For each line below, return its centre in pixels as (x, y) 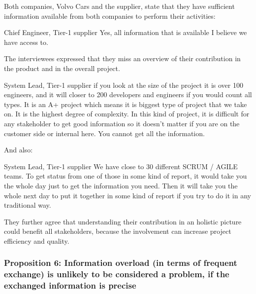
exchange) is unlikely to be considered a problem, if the (117, 274)
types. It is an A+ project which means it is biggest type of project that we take (126, 104)
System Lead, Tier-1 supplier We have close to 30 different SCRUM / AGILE (121, 166)
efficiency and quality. (37, 240)
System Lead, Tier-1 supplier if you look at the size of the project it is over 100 (124, 85)
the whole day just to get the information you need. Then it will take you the (121, 185)
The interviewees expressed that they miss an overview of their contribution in (122, 58)
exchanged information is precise (70, 285)
